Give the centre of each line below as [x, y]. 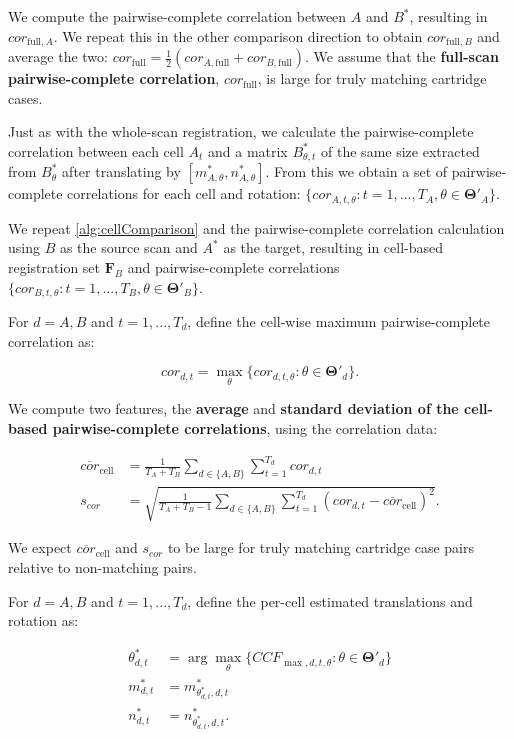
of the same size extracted [400, 150]
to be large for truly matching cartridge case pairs [320, 547]
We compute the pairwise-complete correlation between [177, 16]
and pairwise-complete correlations [233, 266]
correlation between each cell [96, 150]
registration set [54, 266]
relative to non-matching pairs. [102, 567]
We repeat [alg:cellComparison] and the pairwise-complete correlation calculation [256, 227]
